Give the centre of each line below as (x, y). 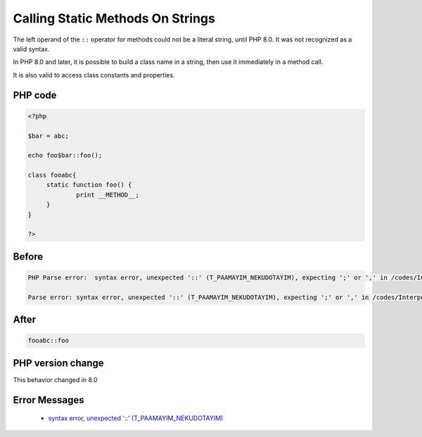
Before (28, 256)
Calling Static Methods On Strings (114, 18)
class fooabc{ (52, 175)
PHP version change (59, 363)
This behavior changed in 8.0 (55, 379)
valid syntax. (31, 49)
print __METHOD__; (108, 195)
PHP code (35, 95)
